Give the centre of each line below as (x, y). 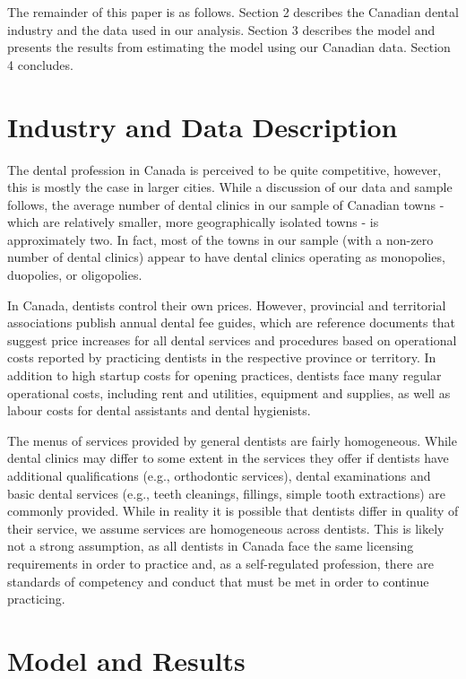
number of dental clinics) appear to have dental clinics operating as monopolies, (226, 257)
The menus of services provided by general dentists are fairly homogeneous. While (232, 440)
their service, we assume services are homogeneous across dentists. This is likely (226, 528)
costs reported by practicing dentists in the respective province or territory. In (222, 357)
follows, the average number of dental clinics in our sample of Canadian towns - (226, 204)
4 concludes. (40, 64)
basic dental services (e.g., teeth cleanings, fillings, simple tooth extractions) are (227, 493)
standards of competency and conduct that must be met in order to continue (218, 581)
